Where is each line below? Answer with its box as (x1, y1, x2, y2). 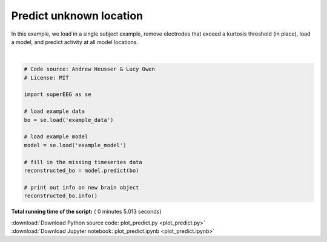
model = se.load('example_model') (24, 142, 127, 148)
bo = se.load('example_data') (24, 116, 114, 123)
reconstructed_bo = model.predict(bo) (24, 167, 139, 174)
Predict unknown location (11, 9, 144, 22)
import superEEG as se (24, 91, 91, 98)
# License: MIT (24, 74, 69, 81)
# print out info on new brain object (24, 184, 139, 191)
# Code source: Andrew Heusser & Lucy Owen (24, 66, 156, 72)
